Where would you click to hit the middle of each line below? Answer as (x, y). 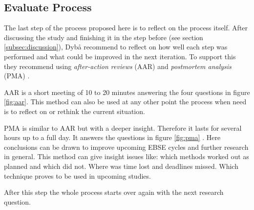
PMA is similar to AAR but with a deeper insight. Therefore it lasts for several (123, 128)
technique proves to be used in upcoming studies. (77, 175)
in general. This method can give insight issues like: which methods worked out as (127, 156)
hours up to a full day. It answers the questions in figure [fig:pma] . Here (112, 137)
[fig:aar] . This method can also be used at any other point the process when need (125, 102)
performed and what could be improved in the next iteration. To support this (120, 56)
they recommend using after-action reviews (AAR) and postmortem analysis (118, 66)
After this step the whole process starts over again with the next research (114, 192)
